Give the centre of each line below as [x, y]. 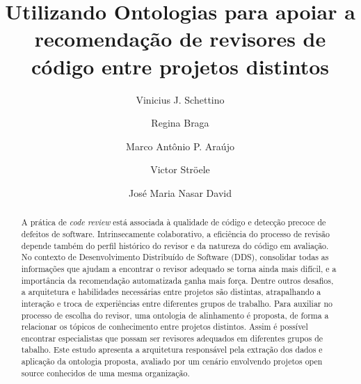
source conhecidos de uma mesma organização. [105, 373]
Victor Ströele [180, 169]
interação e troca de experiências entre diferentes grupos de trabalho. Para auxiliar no [177, 303]
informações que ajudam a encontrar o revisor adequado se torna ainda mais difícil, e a [179, 268]
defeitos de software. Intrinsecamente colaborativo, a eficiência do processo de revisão [175, 233]
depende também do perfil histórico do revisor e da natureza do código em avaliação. [175, 245]
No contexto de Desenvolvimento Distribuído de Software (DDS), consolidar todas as [175, 257]
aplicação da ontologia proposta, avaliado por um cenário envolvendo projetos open [172, 361]
